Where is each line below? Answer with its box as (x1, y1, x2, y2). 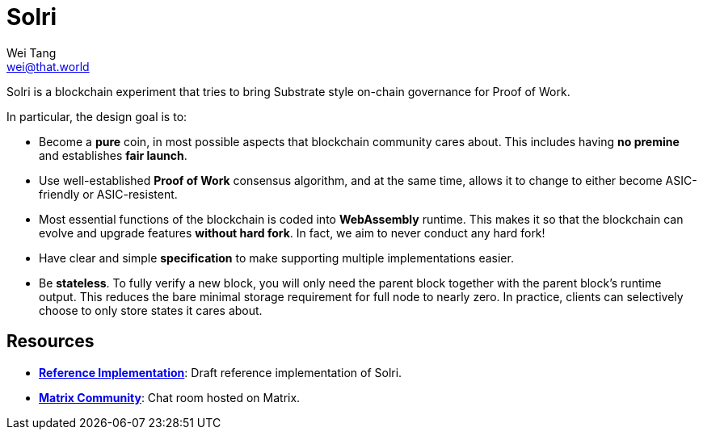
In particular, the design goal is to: (6, 109, 187, 124)
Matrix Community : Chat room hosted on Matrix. (39, 390, 301, 405)
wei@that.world (6, 59, 90, 73)
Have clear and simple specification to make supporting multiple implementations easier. (39, 250, 514, 265)
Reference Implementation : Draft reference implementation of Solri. (39, 365, 402, 379)
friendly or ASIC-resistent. (39, 187, 178, 201)
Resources (6, 331, 95, 352)
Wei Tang (6, 45, 57, 60)
